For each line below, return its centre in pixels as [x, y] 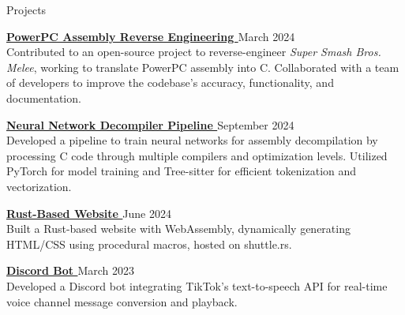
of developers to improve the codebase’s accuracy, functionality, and [170, 82]
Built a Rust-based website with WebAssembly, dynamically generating [178, 229]
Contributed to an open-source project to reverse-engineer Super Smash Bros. [194, 52]
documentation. [44, 97]
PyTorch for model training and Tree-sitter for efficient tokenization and [182, 171]
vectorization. [39, 186]
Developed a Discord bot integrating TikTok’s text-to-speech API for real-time [197, 285]
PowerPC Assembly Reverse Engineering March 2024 [151, 36]
